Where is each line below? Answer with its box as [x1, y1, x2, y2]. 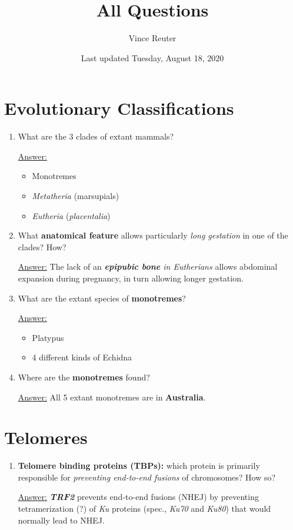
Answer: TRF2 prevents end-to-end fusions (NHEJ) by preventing [18, 491, 259, 503]
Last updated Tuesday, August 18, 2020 [81, 51, 224, 64]
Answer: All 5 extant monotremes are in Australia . [18, 390, 206, 403]
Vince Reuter [128, 32, 177, 44]
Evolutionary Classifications [4, 96, 234, 120]
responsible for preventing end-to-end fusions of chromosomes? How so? [18, 471, 276, 483]
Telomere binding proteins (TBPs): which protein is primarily [18, 459, 260, 472]
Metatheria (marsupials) [32, 190, 119, 202]
